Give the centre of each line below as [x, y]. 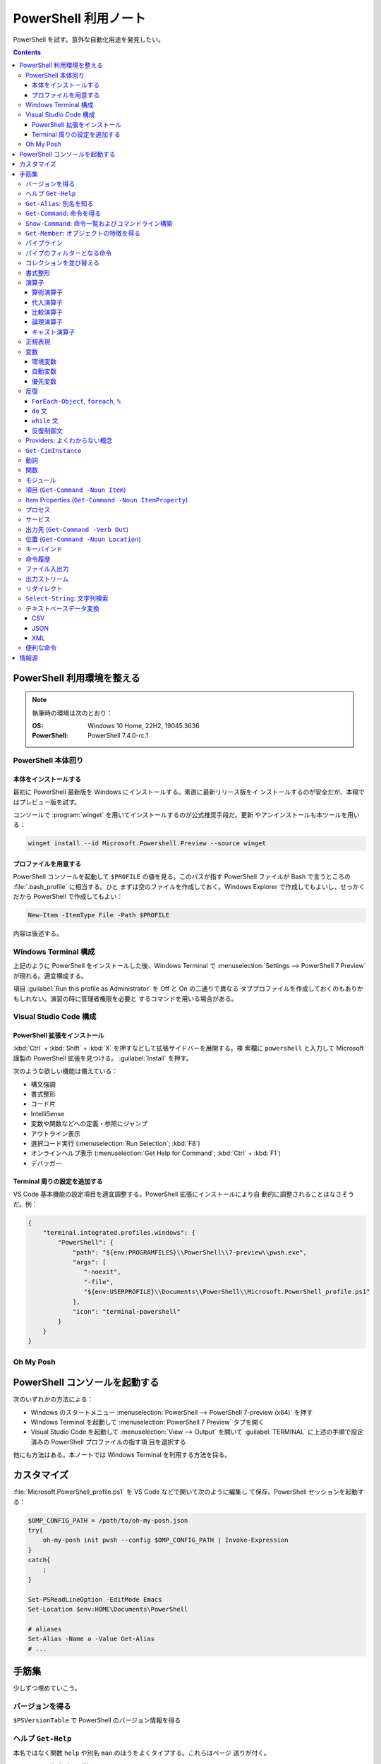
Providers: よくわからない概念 [69, 440]
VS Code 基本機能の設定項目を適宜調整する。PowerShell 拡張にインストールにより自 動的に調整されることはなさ [177, 1194]
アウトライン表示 [55, 1133]
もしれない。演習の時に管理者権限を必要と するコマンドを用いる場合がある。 [125, 998]
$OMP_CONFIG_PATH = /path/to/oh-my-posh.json [108, 1520]
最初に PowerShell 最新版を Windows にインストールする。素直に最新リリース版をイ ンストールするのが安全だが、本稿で [189, 792]
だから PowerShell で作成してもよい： [68, 897]
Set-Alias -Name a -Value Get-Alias [91, 1639]
